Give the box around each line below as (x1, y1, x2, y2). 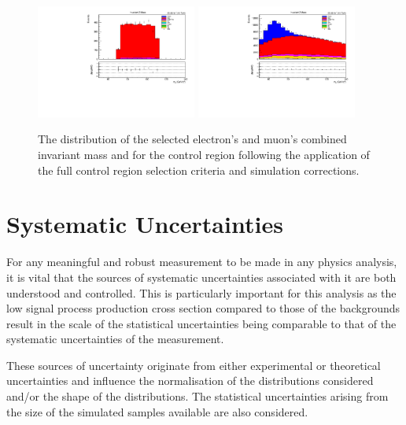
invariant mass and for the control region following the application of (38, 146, 370, 163)
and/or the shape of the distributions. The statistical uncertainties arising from (6, 388, 389, 405)
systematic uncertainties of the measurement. (6, 331, 224, 347)
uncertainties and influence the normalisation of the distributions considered (6, 372, 374, 389)
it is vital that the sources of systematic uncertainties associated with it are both (6, 268, 397, 285)
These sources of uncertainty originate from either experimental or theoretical (6, 357, 381, 373)
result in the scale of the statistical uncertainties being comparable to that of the (6, 315, 397, 331)
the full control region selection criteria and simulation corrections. (38, 161, 360, 178)
